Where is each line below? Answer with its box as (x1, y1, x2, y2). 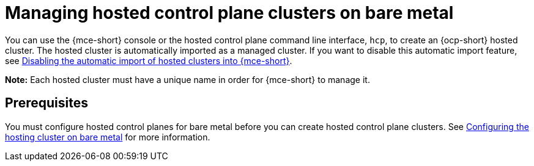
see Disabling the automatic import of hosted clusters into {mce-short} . (5, 55, 292, 66)
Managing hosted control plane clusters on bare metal (5, 2, 454, 23)
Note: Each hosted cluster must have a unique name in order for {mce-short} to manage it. (5, 74, 370, 85)
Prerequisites (5, 95, 88, 111)
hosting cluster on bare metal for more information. (5, 131, 210, 142)
